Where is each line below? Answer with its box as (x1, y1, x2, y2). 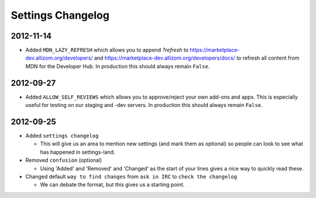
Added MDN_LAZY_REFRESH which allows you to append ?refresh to (25, 47, 189, 54)
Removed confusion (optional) (25, 157, 102, 164)
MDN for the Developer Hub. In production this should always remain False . (25, 62, 210, 70)
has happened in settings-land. (40, 148, 115, 155)
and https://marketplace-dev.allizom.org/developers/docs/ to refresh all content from (94, 54, 300, 61)
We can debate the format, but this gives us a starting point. (40, 181, 185, 188)
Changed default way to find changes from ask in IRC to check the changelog (25, 173, 237, 180)
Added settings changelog (25, 132, 99, 140)
